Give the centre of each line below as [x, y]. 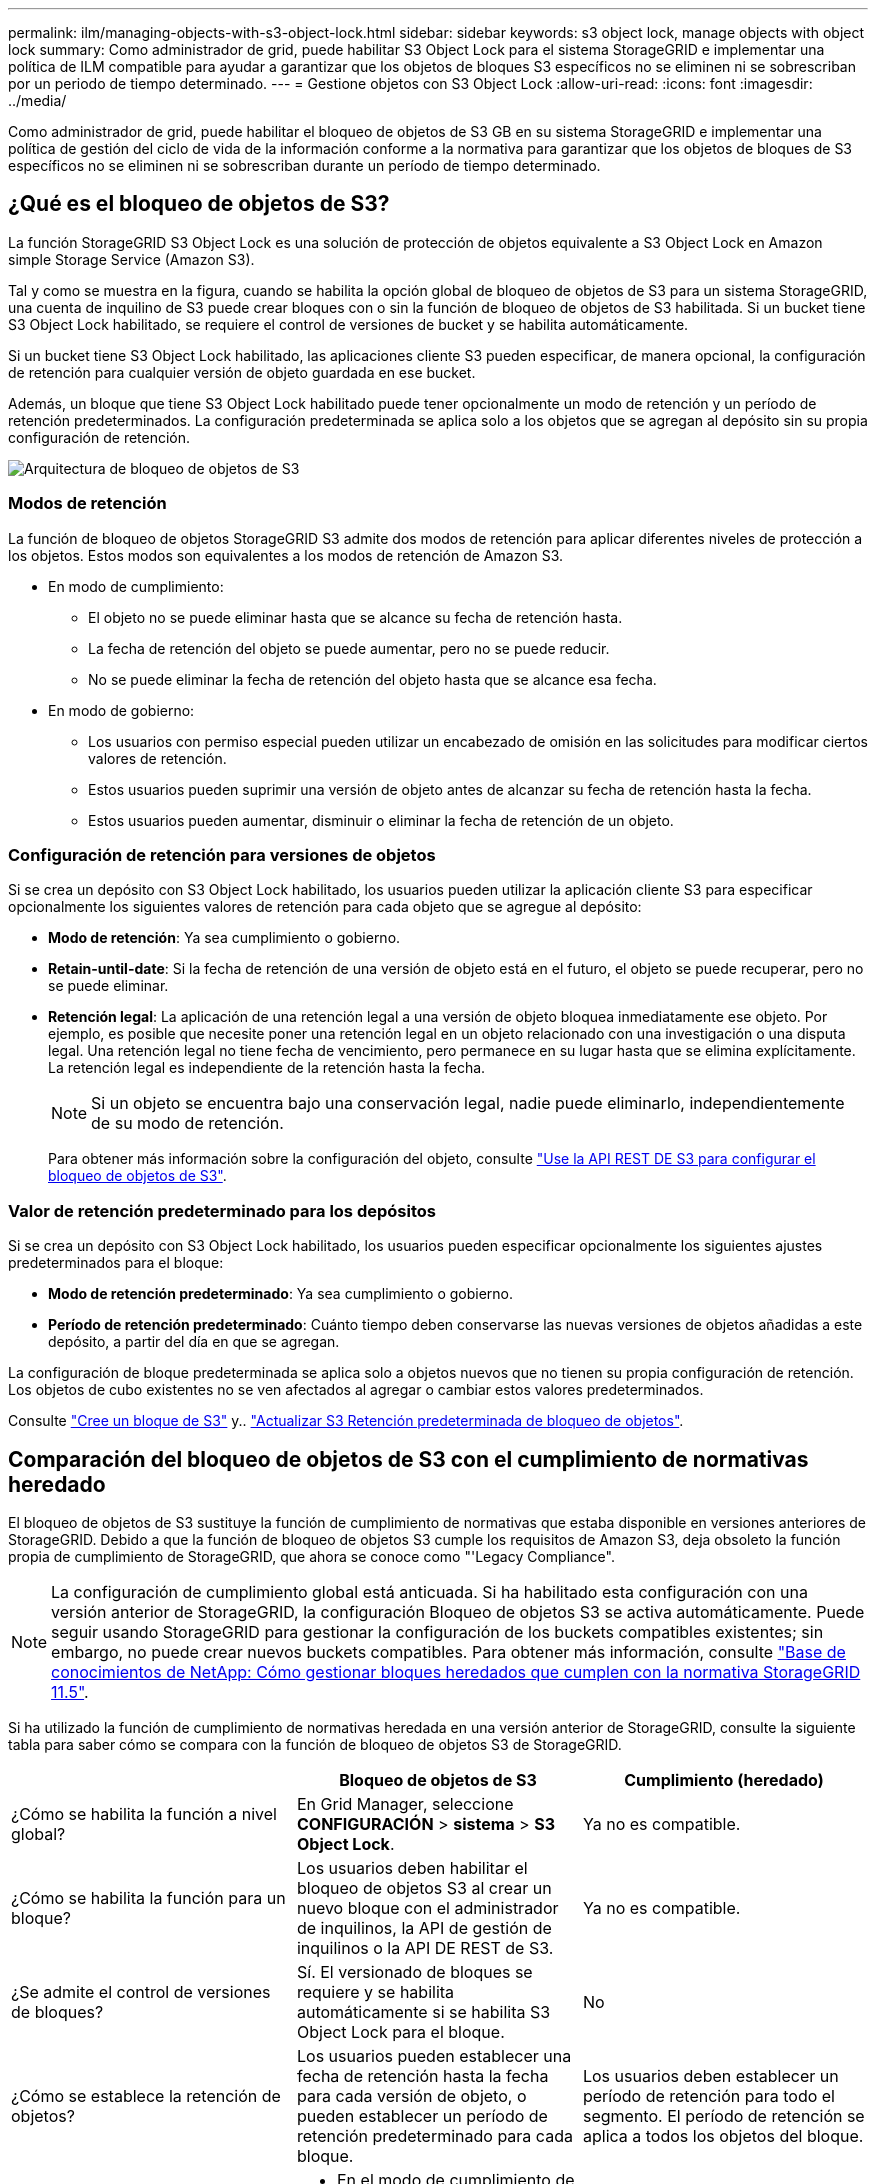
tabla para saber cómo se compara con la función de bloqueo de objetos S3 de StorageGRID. [315, 1744]
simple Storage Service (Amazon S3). [131, 259]
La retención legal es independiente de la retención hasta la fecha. [267, 1068]
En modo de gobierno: [121, 710]
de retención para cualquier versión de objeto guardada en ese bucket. [242, 372]
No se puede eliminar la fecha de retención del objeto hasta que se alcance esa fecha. [372, 679]
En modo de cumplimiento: [136, 586]
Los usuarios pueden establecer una [434, 2055]
